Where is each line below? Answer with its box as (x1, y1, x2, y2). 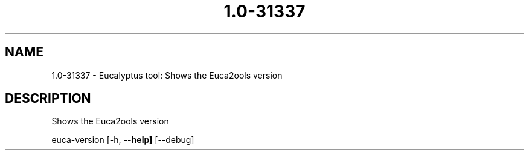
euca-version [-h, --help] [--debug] (51, 135, 194, 145)
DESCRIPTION (5, 91, 91, 106)
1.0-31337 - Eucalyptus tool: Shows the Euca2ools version (51, 70, 283, 81)
